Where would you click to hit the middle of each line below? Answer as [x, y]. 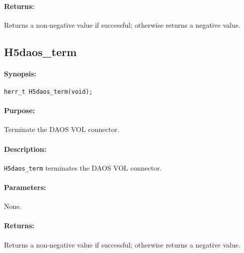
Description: [25, 149]
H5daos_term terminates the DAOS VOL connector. [83, 167]
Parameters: [25, 187]
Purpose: [20, 110]
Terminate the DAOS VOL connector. [62, 129]
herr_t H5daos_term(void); [48, 92]
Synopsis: [20, 73]
